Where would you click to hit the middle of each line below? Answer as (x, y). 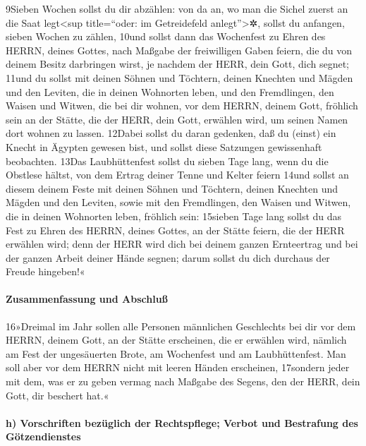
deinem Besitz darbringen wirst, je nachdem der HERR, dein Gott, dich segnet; (177, 64)
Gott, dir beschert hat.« (57, 395)
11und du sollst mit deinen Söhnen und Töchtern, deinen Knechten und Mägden (179, 77)
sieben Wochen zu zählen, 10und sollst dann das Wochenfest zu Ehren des (166, 36)
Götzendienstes (43, 436)
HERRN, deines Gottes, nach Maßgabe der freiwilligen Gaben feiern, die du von (179, 50)
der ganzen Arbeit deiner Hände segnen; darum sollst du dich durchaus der (168, 257)
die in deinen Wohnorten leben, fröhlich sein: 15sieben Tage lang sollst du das (174, 216)
